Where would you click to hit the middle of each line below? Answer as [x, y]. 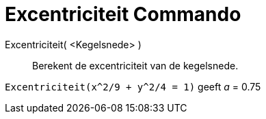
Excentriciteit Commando [123, 14]
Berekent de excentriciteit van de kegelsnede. [135, 65]
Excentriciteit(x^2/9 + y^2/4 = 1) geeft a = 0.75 [133, 86]
